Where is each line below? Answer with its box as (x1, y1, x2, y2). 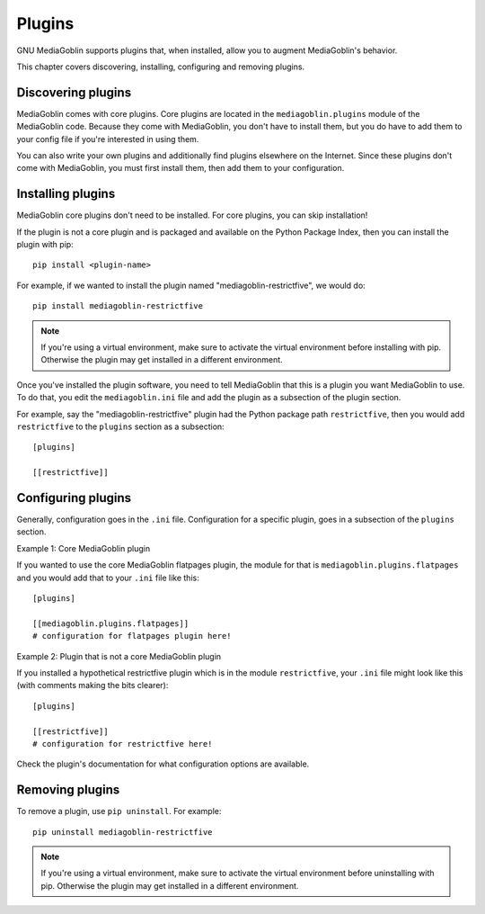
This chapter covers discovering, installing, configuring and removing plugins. (16, 61, 305, 72)
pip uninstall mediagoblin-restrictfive (32, 827, 213, 837)
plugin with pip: (16, 239, 74, 250)
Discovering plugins (16, 85, 132, 100)
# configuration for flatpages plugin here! (32, 631, 233, 641)
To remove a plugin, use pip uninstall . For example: (16, 806, 222, 817)
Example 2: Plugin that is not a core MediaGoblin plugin (16, 650, 222, 661)
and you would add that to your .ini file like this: (16, 572, 199, 583)
